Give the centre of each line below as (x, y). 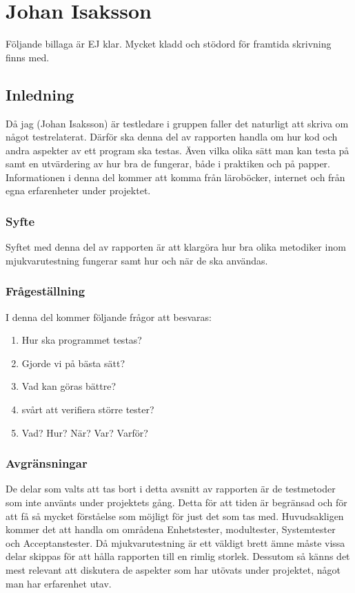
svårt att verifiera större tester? (88, 409)
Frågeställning (45, 291)
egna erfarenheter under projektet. (78, 190)
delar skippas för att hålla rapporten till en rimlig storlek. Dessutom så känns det (178, 556)
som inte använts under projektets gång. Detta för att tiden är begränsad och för (176, 502)
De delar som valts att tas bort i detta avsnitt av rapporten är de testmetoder (171, 489)
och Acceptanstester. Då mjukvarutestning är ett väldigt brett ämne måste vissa (175, 542)
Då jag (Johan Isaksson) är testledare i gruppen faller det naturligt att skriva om (177, 123)
